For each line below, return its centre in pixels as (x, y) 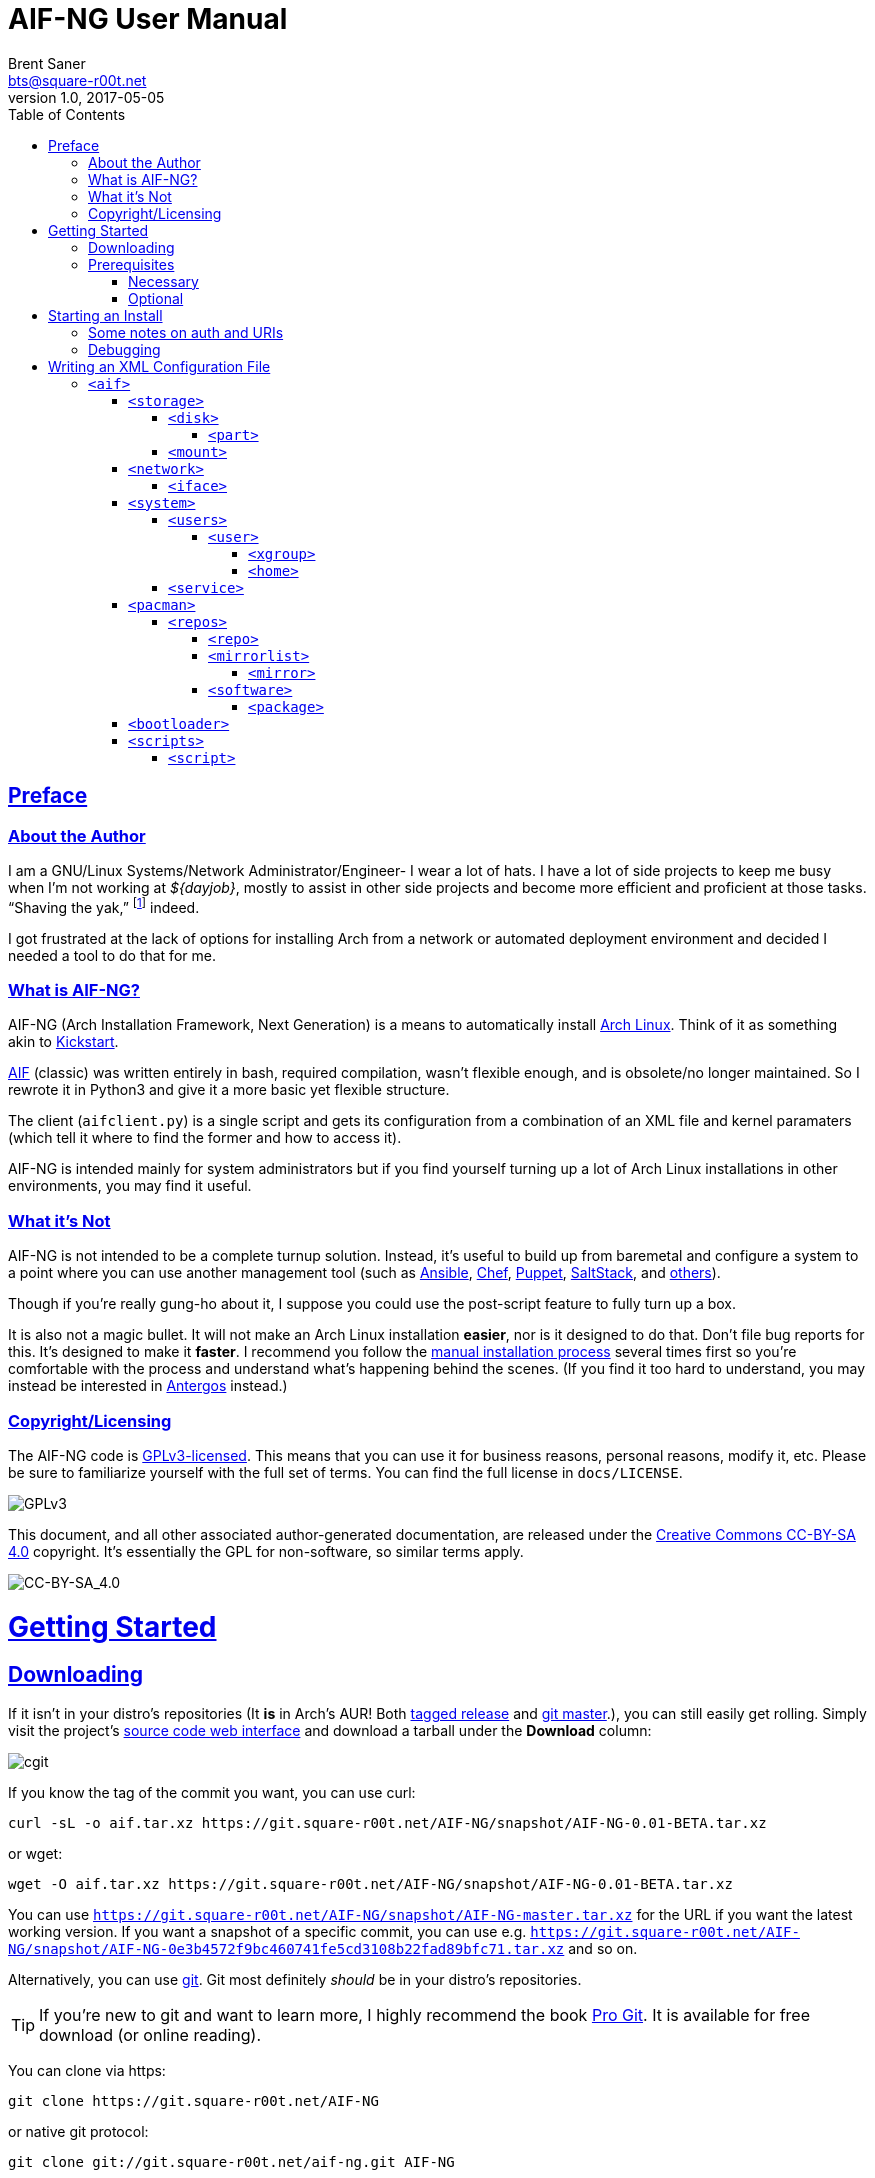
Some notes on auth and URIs (186, 332)
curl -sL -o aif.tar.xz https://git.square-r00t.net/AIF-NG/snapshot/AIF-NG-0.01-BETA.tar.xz (387, 1822)
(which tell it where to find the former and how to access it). (205, 1138)
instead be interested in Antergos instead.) (148, 1386)
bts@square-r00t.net (77, 80)
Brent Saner (47, 63)
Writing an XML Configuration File (159, 366)
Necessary (163, 281)
